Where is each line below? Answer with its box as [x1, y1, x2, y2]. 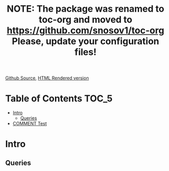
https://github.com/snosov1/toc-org [7, 25, 164, 36]
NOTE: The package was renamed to [7, 3, 164, 15]
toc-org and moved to [39, 14, 132, 25]
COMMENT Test [12, 121, 47, 127]
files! [74, 46, 97, 58]
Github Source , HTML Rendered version [5, 75, 89, 81]
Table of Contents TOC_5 [5, 93, 113, 104]
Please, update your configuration [12, 36, 159, 47]
